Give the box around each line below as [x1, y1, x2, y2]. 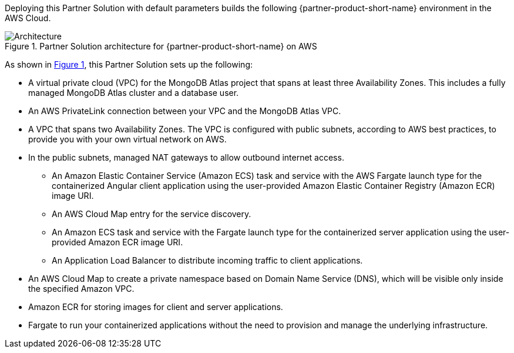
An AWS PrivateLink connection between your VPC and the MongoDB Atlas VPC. [28, 106, 341, 116]
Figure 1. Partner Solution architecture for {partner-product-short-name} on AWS [5, 41, 317, 51]
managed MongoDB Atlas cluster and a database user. [28, 88, 239, 98]
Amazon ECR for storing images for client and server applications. [28, 302, 283, 312]
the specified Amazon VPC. [28, 284, 135, 294]
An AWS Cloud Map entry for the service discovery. [52, 209, 251, 219]
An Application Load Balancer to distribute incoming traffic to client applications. [52, 255, 363, 265]
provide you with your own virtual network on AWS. [28, 134, 227, 144]
